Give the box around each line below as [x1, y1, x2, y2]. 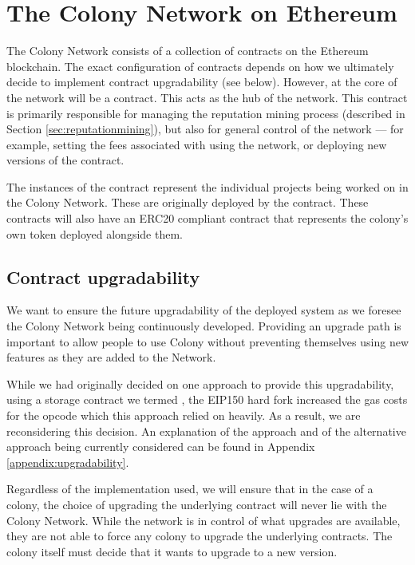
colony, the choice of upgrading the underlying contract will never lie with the [6, 496, 387, 512]
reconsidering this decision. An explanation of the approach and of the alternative [6, 422, 406, 439]
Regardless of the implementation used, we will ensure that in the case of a [6, 480, 373, 497]
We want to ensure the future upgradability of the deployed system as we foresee [6, 302, 401, 318]
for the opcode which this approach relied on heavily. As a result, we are [6, 407, 361, 424]
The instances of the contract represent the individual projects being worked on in [6, 178, 409, 195]
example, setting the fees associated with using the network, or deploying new [6, 136, 387, 152]
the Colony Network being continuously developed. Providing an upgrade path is [6, 318, 401, 334]
